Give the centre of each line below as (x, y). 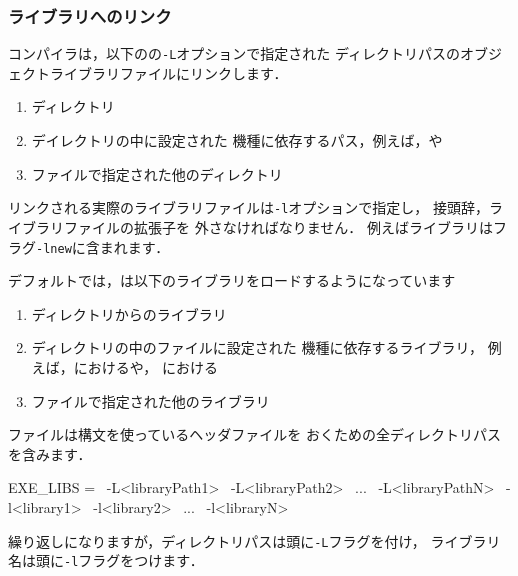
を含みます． (50, 453)
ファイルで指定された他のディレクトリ (157, 173)
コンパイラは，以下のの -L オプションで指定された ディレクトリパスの (234, 53)
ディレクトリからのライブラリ (129, 313)
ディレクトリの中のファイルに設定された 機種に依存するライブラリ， (257, 347)
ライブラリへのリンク (90, 15)
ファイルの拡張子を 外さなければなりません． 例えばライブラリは (278, 226)
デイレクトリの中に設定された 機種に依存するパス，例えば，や (237, 140)
